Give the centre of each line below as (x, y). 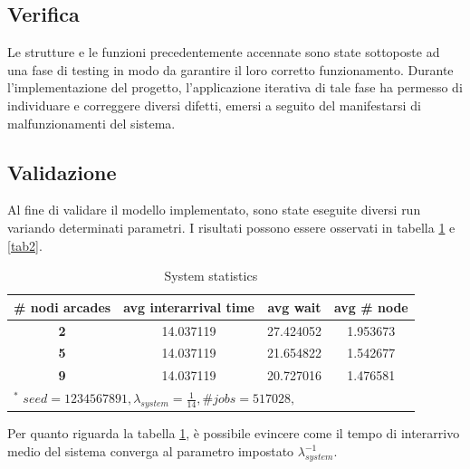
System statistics (211, 276)
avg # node (371, 306)
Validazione (62, 172)
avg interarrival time (189, 306)
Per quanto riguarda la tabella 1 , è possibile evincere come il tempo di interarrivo (234, 433)
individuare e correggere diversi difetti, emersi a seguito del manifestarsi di (214, 105)
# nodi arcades (62, 306)
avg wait (294, 306)
